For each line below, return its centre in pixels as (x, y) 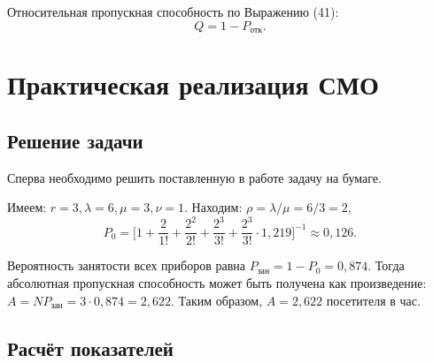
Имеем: (27, 207)
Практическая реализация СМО (193, 84)
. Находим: (213, 207)
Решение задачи (75, 140)
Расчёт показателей (90, 348)
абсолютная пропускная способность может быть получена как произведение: (217, 282)
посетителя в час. (373, 300)
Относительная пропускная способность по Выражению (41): (173, 11)
